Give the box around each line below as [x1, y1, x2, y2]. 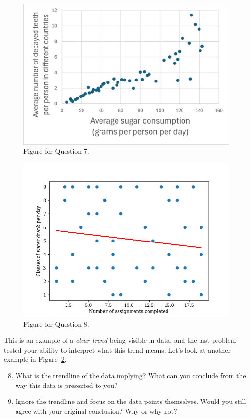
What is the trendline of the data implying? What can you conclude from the [15, 371, 246, 380]
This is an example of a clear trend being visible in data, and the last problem [4, 335, 236, 345]
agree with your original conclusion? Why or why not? [15, 405, 177, 416]
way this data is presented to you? [15, 380, 117, 390]
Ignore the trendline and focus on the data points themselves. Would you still [15, 396, 246, 406]
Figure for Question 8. [23, 319, 89, 329]
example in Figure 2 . [4, 354, 67, 364]
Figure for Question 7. [23, 146, 89, 156]
